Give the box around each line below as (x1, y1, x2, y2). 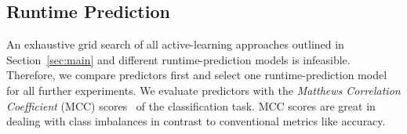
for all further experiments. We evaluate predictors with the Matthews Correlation (6, 81, 401, 98)
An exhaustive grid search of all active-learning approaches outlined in (6, 36, 344, 53)
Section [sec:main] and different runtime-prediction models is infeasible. (6, 51, 351, 67)
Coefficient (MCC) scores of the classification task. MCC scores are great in (6, 97, 376, 114)
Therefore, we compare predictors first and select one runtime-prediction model (6, 67, 387, 83)
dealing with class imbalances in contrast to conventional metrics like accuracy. (6, 113, 386, 129)
